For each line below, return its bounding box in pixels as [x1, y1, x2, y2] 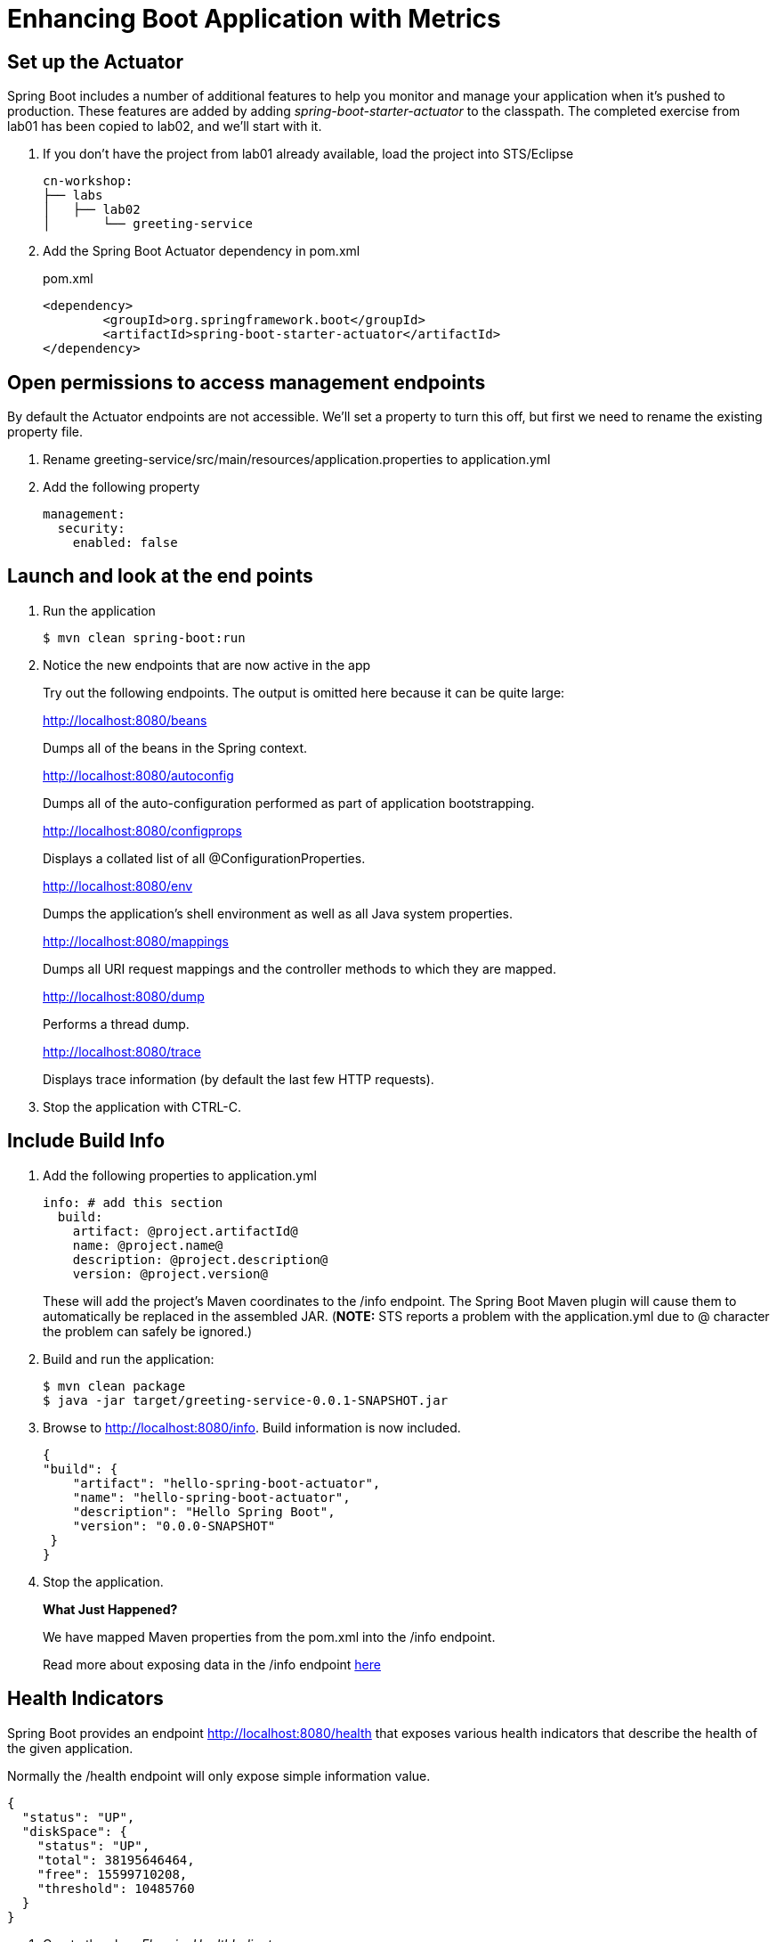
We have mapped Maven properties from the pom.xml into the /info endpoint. [43, 1628, 496, 1644]
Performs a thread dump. [43, 1016, 190, 1032]
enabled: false [72, 535, 178, 551]
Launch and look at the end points [7, 565, 313, 588]
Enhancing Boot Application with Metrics [7, 4, 501, 34]
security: [57, 521, 125, 536]
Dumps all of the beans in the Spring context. [43, 739, 308, 755]
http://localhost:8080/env [43, 877, 193, 893]
